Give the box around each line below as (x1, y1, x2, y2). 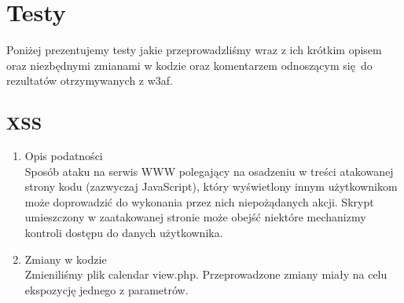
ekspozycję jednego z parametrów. (24, 281, 189, 298)
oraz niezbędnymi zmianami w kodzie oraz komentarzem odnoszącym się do (6, 57, 373, 73)
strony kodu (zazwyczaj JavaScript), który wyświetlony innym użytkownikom (24, 178, 398, 195)
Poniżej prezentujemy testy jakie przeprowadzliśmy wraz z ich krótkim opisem (6, 42, 382, 58)
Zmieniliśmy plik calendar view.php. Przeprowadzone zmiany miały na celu (24, 266, 387, 283)
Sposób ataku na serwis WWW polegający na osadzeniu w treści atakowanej (24, 162, 394, 179)
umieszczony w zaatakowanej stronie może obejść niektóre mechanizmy (24, 209, 366, 225)
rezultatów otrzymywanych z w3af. (6, 72, 174, 89)
